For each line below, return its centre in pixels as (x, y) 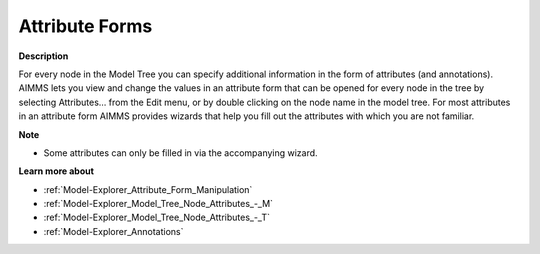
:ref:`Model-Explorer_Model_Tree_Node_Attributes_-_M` (158, 204)
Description (43, 56)
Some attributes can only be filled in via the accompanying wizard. (181, 152)
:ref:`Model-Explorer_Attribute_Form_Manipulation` (148, 189)
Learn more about (56, 171)
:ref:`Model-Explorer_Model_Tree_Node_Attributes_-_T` (156, 217)
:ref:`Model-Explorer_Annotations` (113, 231)
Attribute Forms (85, 26)
